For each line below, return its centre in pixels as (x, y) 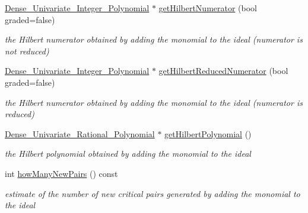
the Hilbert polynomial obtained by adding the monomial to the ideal (128, 154)
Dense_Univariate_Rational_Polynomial (80, 133)
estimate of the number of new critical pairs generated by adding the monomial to (153, 193)
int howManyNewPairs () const (61, 173)
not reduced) (27, 51)
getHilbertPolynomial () (208, 133)
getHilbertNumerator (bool (208, 8)
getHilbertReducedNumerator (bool (223, 71)
